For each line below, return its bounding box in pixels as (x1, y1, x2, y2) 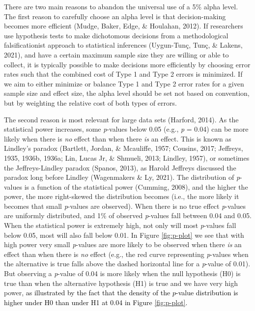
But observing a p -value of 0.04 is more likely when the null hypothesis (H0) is (4, 268, 241, 279)
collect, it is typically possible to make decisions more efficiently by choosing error (4, 59, 251, 69)
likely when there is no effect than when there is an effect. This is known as (4, 133, 231, 143)
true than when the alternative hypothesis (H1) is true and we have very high (4, 278, 238, 288)
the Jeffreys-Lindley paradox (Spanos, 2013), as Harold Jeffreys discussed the (4, 162, 236, 172)
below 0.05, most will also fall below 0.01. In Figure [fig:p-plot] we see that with (4, 229, 244, 240)
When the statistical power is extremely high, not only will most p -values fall (4, 220, 236, 230)
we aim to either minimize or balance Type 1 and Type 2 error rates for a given (4, 78, 244, 88)
